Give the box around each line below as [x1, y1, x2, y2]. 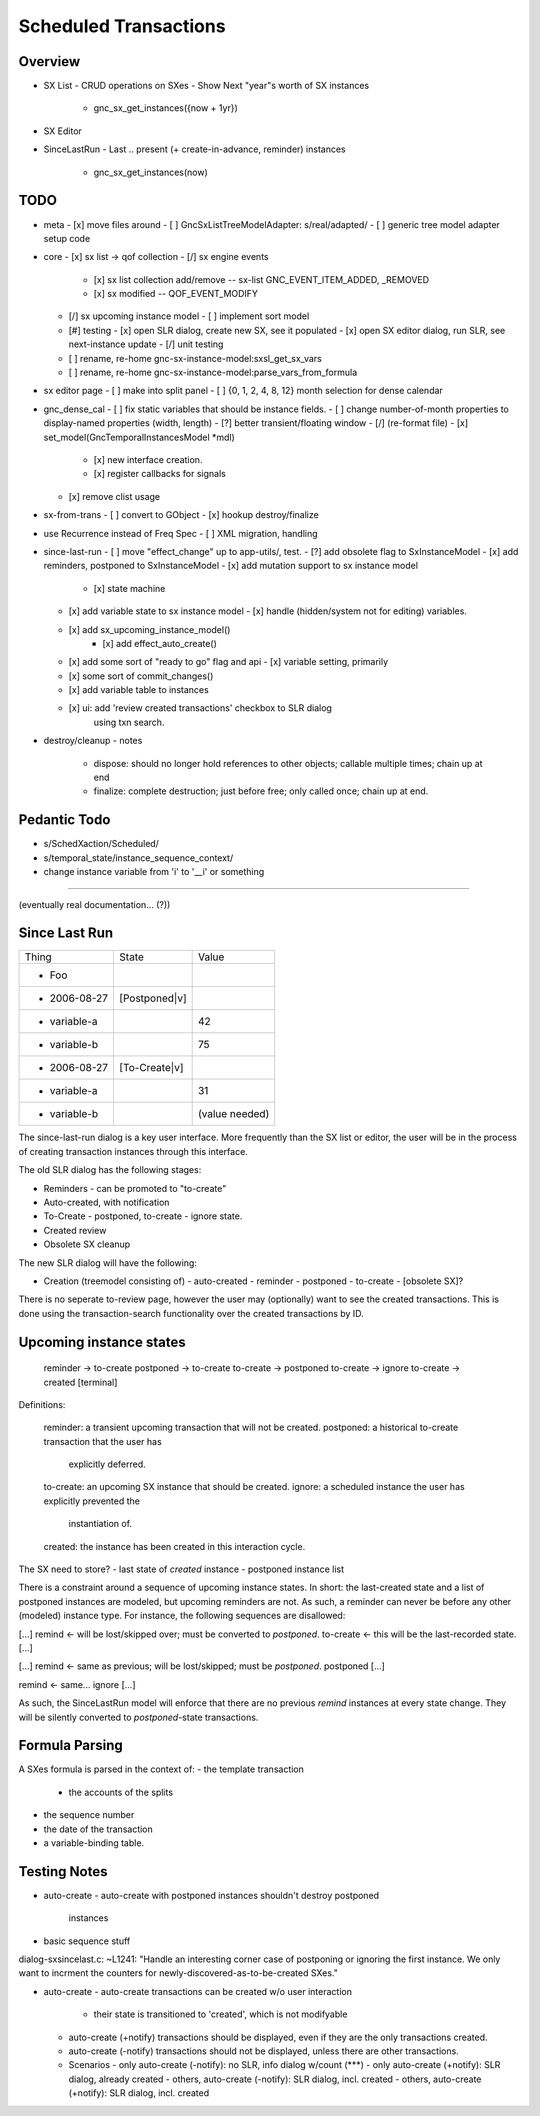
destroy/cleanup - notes [43, 735, 143, 747]
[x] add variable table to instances [68, 684, 209, 696]
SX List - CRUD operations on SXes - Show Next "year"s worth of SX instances [43, 80, 370, 92]
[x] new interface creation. [93, 454, 203, 465]
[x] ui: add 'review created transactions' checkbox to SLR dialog [68, 702, 332, 714]
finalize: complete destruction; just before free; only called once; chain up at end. [93, 785, 429, 797]
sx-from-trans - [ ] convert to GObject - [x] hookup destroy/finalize [43, 509, 319, 521]
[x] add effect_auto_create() [102, 637, 217, 649]
